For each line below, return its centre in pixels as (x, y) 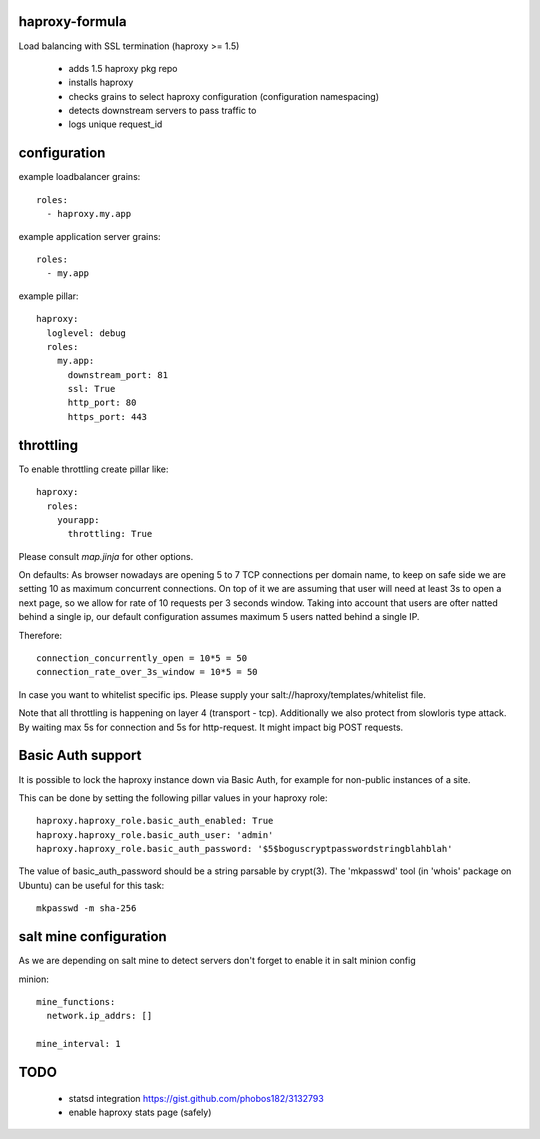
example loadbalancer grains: (79, 177)
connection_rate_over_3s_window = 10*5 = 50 (147, 672)
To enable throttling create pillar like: (93, 469)
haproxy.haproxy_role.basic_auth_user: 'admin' (155, 834)
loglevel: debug (86, 333)
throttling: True (110, 534)
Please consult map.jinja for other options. (106, 556)
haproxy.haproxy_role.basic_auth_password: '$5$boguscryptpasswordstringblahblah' (244, 849)
